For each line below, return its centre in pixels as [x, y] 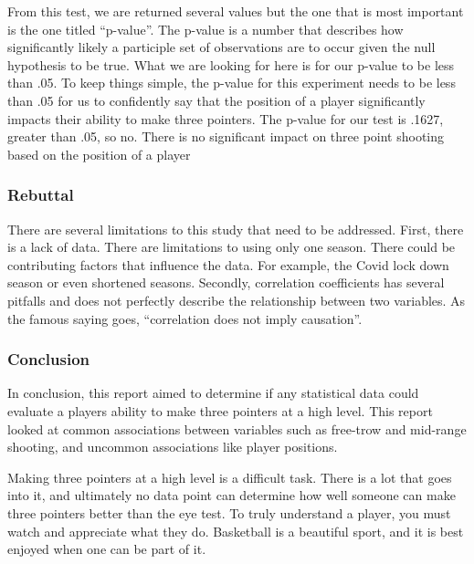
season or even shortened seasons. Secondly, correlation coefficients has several [226, 282]
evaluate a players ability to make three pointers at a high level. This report [220, 410]
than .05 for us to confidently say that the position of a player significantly [216, 100]
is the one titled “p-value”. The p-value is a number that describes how [205, 29]
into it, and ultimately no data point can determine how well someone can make [232, 495]
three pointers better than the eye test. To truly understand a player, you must [229, 512]
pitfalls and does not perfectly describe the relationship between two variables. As [237, 300]
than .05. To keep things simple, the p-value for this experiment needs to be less [232, 83]
